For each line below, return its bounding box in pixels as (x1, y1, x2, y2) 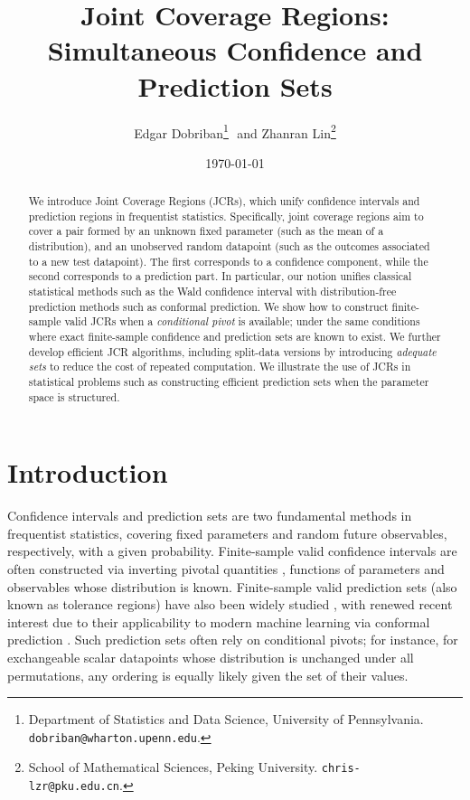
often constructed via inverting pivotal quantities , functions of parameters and (7, 560, 445, 579)
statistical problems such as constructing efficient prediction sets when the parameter (28, 374, 429, 390)
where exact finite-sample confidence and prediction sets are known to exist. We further (28, 329, 441, 344)
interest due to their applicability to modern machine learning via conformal (7, 612, 430, 631)
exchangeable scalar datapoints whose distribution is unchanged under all (7, 648, 414, 667)
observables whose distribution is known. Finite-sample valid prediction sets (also (7, 577, 457, 596)
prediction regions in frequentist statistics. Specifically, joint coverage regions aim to (28, 208, 424, 223)
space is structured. (28, 389, 120, 404)
